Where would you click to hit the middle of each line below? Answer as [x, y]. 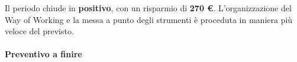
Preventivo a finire [43, 54]
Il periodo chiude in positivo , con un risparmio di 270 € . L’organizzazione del [148, 8]
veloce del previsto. [39, 31]
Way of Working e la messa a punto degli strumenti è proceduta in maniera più [149, 19]
